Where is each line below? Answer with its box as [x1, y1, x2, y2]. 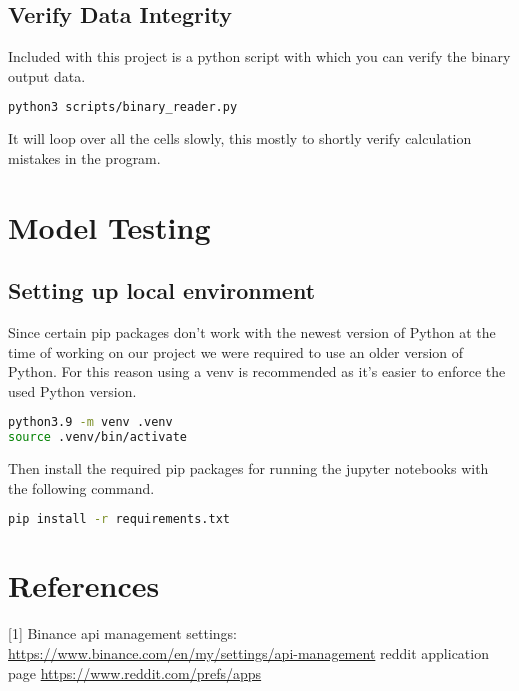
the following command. [8, 477, 155, 498]
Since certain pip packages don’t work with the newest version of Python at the [8, 322, 496, 343]
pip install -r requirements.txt [8, 512, 230, 527]
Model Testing [8, 206, 211, 247]
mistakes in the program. [8, 147, 161, 168]
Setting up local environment [8, 275, 316, 306]
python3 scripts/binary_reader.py [8, 100, 238, 115]
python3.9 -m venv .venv [8, 415, 173, 430]
